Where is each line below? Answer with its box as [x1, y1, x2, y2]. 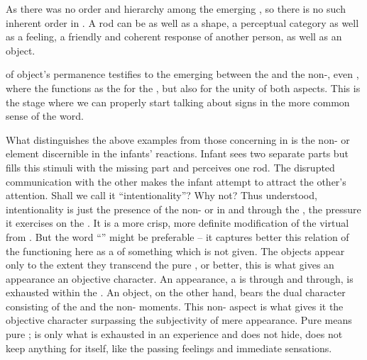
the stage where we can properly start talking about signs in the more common [6, 94, 350, 109]
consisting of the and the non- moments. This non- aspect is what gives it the [6, 298, 344, 313]
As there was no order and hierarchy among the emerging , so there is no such [6, 1, 346, 16]
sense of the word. [6, 108, 84, 123]
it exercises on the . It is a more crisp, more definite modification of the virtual [6, 215, 349, 230]
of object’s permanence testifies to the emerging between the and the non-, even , [6, 67, 359, 81]
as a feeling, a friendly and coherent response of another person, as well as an [6, 29, 342, 44]
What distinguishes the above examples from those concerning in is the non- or [6, 132, 350, 147]
